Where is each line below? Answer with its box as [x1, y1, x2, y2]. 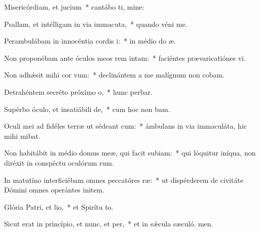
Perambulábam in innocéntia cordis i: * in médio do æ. [4, 35, 176, 46]
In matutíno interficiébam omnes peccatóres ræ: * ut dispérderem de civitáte [4, 174, 244, 185]
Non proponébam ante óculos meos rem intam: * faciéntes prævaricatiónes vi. [4, 52, 246, 63]
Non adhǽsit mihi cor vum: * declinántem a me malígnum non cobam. [4, 69, 225, 80]
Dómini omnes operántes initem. [4, 184, 105, 195]
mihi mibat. [4, 130, 41, 141]
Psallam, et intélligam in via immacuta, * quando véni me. [4, 18, 188, 29]
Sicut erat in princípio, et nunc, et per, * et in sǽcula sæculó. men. [4, 218, 213, 229]
